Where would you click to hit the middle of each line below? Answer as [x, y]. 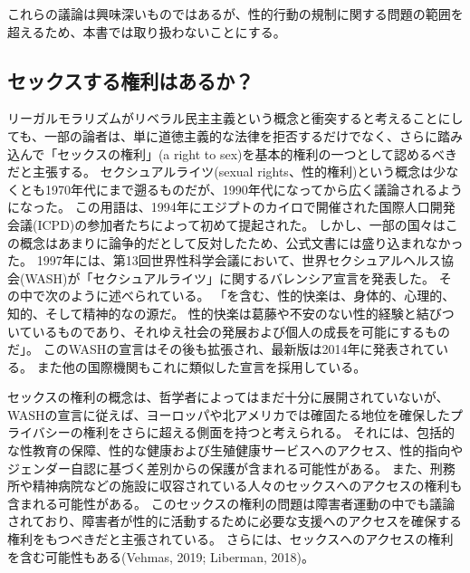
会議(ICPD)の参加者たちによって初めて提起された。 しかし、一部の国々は [226, 224]
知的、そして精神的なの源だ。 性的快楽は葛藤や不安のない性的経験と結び [225, 313]
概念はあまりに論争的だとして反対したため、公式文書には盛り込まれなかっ [241, 242]
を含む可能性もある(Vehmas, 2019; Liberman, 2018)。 [161, 556]
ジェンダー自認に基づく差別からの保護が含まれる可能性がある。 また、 [219, 468]
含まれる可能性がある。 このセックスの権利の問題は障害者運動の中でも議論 [231, 503]
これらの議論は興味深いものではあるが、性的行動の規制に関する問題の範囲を [235, 14]
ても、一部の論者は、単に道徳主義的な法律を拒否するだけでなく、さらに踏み [235, 135]
